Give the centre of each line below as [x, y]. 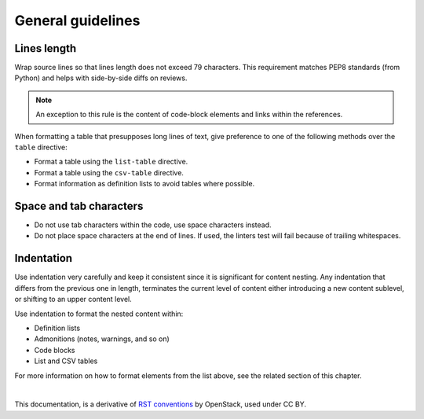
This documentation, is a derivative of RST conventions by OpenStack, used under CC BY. [160, 404]
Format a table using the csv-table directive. [109, 172]
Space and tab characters [79, 206]
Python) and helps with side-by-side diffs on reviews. [101, 78]
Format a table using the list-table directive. [111, 162]
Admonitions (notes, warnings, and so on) [102, 339]
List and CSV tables [66, 361]
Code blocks [55, 350]
